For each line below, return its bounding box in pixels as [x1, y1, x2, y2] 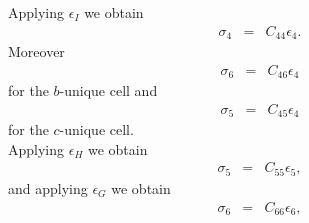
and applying [8, 177, 88, 198]
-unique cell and [59, 80, 158, 101]
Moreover [8, 41, 65, 62]
